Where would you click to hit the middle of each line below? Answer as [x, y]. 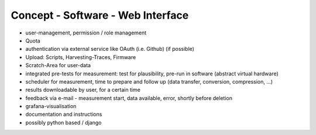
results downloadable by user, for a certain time [83, 90]
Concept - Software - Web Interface [100, 15]
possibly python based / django [63, 122]
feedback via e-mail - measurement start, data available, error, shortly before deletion [129, 98]
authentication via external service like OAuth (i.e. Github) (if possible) [110, 49]
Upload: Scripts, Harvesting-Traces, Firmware [81, 57]
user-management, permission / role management [86, 33]
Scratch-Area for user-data [58, 65]
